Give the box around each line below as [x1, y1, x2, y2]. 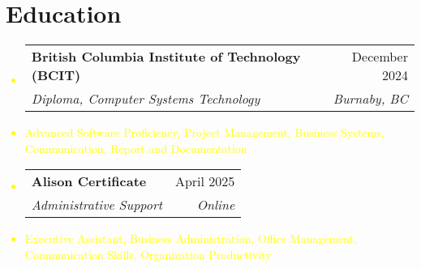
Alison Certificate [31, 172, 147, 191]
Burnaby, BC [333, 89, 408, 108]
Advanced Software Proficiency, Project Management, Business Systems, [24, 124, 384, 141]
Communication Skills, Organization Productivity [24, 245, 272, 262]
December [351, 47, 408, 66]
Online [196, 195, 235, 215]
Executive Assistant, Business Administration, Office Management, [24, 230, 358, 247]
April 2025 [174, 172, 235, 191]
